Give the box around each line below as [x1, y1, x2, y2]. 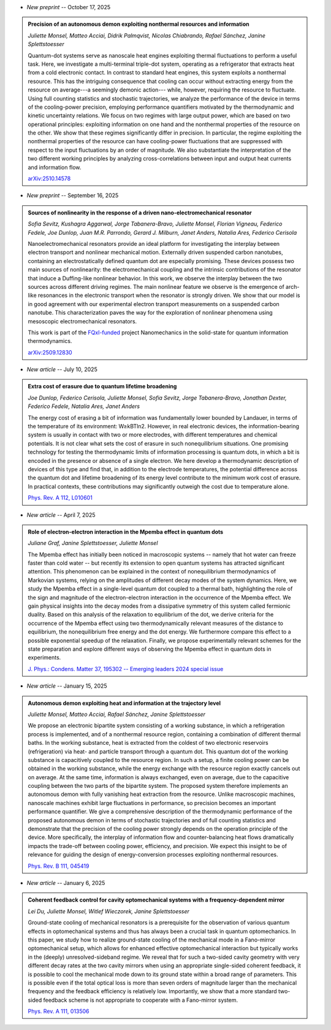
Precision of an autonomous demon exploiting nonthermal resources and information [28, 20, 249, 28]
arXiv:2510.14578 [28, 175, 71, 183]
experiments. [28, 654, 61, 661]
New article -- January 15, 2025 [26, 682, 107, 690]
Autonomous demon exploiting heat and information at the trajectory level [28, 699, 221, 707]
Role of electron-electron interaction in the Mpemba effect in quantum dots [28, 528, 224, 535]
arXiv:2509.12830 [28, 348, 73, 356]
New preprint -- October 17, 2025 [26, 4, 110, 10]
